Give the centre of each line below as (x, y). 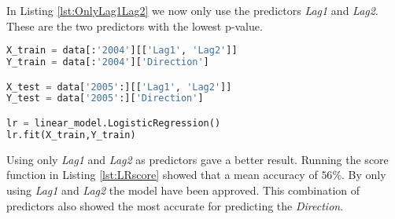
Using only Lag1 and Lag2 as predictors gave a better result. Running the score (197, 159)
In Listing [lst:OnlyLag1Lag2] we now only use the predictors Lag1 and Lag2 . (192, 10)
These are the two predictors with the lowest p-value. (135, 26)
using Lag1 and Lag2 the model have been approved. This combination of (183, 190)
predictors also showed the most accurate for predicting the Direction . (175, 205)
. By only (364, 175)
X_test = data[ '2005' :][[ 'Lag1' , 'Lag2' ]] (119, 87)
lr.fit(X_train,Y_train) (71, 135)
